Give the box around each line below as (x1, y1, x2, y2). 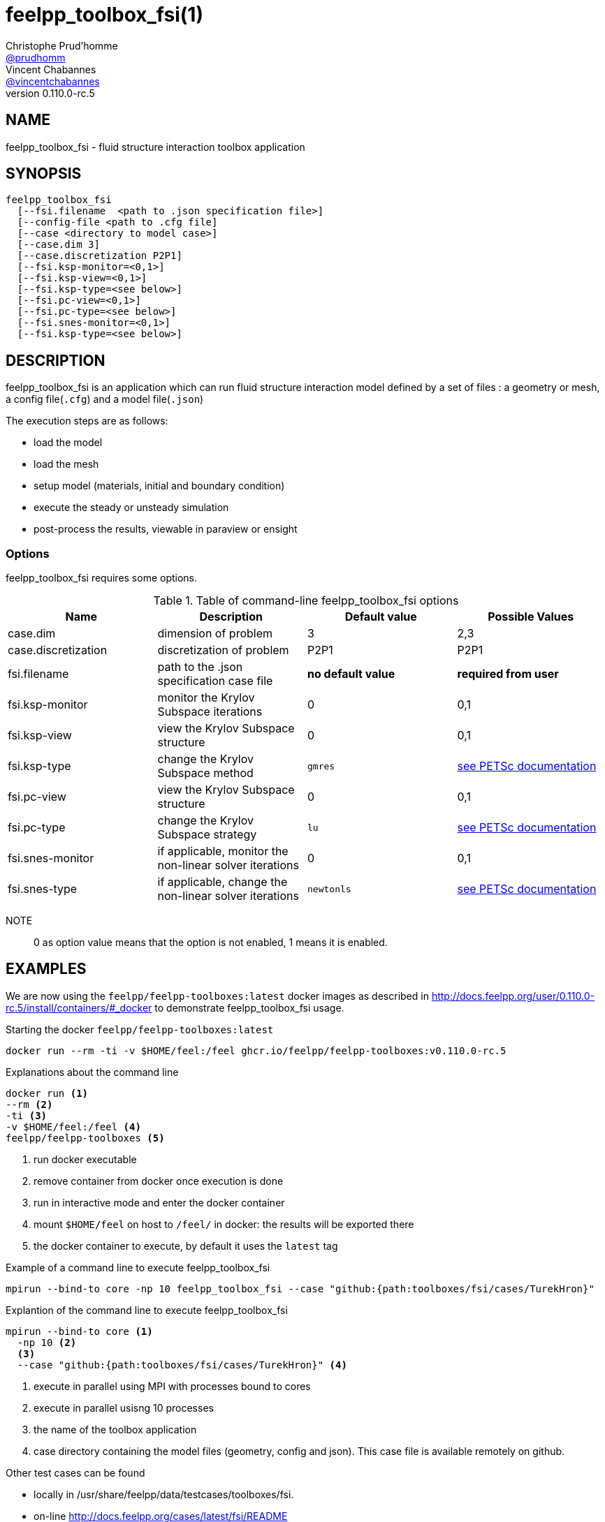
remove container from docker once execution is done (34, 1174, 284, 1187)
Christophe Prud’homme (6, 39, 118, 52)
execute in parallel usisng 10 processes (34, 1401, 214, 1414)
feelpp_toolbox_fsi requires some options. (6, 572, 198, 584)
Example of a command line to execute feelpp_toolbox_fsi (6, 1261, 270, 1273)
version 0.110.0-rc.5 (6, 87, 95, 99)
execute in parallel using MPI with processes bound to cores (34, 1380, 311, 1392)
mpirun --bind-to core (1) (6, 1325, 153, 1337)
